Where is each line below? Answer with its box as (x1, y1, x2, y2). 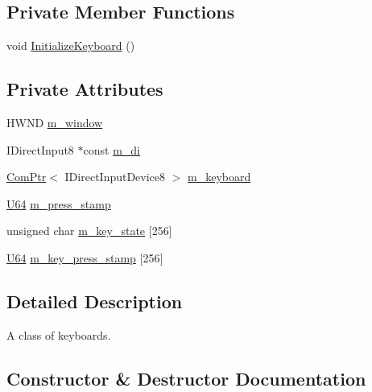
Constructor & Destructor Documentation (6, 365, 366, 390)
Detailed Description (6, 288, 183, 313)
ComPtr (6, 168, 47, 185)
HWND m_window (6, 114, 103, 130)
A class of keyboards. (6, 326, 111, 343)
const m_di (83, 141, 140, 158)
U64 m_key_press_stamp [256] (6, 249, 163, 266)
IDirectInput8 (6, 141, 74, 158)
